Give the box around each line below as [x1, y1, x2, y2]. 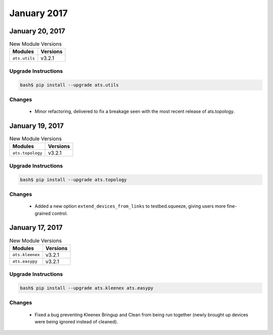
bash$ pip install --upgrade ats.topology [20, 177, 127, 182]
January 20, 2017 [9, 27, 66, 35]
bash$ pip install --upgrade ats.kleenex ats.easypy [20, 285, 154, 291]
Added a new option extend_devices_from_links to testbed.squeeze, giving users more [34, 203, 226, 209]
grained [34, 210, 51, 216]
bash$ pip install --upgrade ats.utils [20, 82, 119, 88]
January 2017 [9, 8, 68, 19]
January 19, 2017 [9, 121, 64, 130]
